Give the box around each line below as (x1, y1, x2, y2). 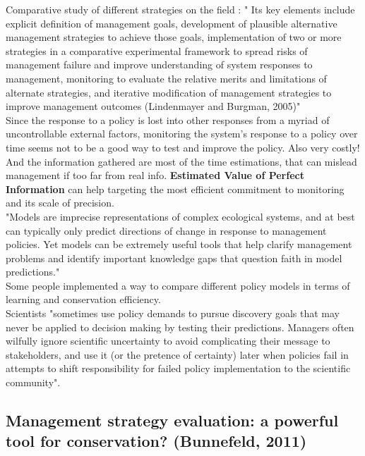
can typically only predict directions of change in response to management (6, 223, 327, 238)
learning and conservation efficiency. (6, 292, 161, 307)
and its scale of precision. (6, 195, 114, 210)
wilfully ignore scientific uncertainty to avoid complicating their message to (6, 333, 330, 348)
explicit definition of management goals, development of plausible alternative (6, 16, 337, 30)
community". (6, 375, 61, 390)
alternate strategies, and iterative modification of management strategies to (6, 85, 332, 99)
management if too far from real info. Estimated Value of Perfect (6, 168, 304, 183)
